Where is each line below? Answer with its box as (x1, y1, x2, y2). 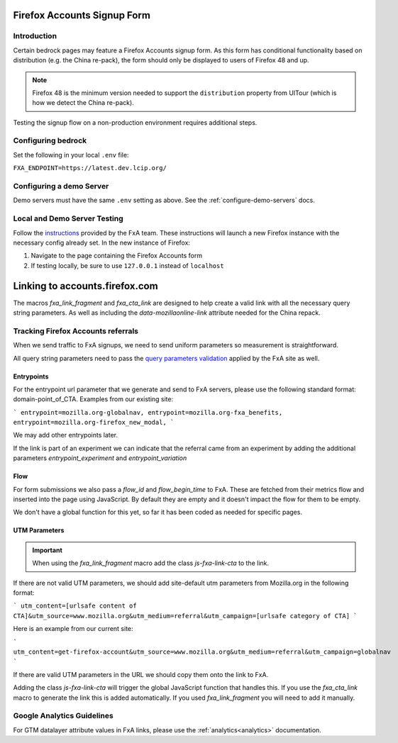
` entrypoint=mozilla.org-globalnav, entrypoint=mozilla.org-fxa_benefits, (13, 408, 283, 416)
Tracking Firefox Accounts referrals (13, 326, 138, 336)
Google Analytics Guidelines (13, 711, 114, 721)
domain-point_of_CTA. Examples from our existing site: (13, 395, 174, 403)
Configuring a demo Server (13, 181, 109, 191)
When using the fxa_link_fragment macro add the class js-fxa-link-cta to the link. (32, 559, 270, 567)
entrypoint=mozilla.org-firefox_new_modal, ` (13, 418, 175, 427)
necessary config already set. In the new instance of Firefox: (13, 238, 191, 247)
